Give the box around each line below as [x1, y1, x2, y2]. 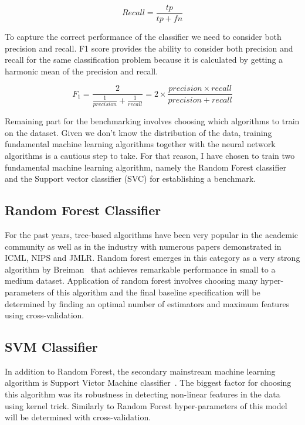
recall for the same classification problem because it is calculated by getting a [5, 53, 283, 66]
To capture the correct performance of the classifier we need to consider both [5, 30, 282, 43]
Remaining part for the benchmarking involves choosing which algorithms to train [5, 115, 300, 127]
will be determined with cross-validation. [5, 411, 151, 423]
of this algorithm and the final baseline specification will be [47, 285, 260, 298]
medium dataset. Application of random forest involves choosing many [5, 274, 258, 287]
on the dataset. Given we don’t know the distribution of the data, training [5, 126, 272, 138]
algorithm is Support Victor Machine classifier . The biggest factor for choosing [5, 376, 292, 389]
